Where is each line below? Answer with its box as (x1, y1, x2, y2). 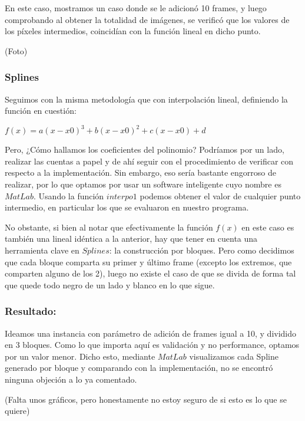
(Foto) (5, 44, 28, 57)
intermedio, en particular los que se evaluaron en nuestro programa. (5, 201, 249, 213)
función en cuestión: (5, 104, 77, 117)
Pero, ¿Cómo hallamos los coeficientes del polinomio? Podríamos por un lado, (5, 143, 284, 156)
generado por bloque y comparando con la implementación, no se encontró (5, 361, 273, 374)
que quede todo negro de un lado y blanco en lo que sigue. (5, 278, 215, 291)
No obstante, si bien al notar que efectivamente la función (5, 221, 213, 233)
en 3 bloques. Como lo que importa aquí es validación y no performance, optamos (5, 338, 300, 351)
